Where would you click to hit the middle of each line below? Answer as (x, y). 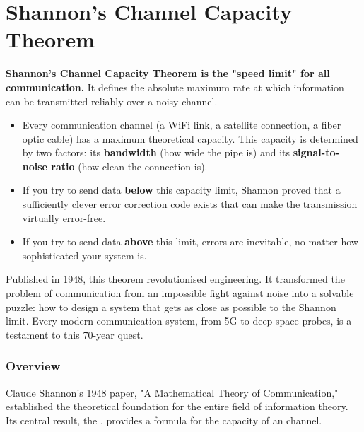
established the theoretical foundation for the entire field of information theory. (177, 406)
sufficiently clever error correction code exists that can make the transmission (190, 204)
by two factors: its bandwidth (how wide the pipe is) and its (156, 152)
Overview (33, 366)
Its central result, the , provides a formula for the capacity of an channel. (164, 420)
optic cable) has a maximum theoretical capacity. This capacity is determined (190, 138)
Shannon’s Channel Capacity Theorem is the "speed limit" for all (168, 73)
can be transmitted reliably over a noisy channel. (112, 101)
